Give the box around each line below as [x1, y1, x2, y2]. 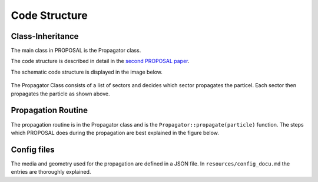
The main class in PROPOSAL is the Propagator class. [11, 47, 141, 54]
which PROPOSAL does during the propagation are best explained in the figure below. [11, 129, 219, 136]
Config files [11, 144, 55, 154]
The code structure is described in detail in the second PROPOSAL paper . [11, 58, 190, 65]
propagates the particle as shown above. [11, 90, 110, 97]
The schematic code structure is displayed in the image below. [11, 68, 163, 75]
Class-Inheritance [11, 31, 79, 41]
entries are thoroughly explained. [11, 168, 91, 176]
